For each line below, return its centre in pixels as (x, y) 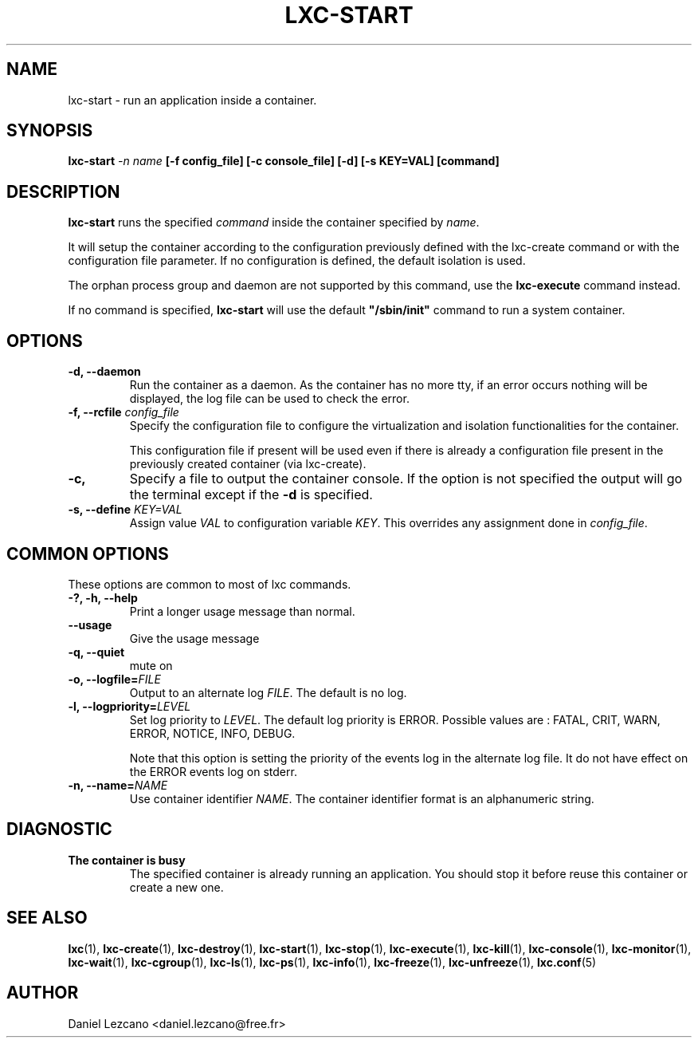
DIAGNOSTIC (59, 829)
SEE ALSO (47, 918)
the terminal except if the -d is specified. (251, 495)
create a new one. (176, 887)
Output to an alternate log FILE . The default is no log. (268, 692)
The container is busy (127, 860)
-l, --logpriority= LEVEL (129, 706)
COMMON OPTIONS (88, 554)
